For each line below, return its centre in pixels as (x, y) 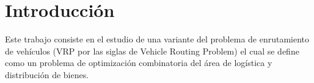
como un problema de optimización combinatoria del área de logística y (139, 63)
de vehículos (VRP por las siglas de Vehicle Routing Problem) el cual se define (152, 51)
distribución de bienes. (47, 74)
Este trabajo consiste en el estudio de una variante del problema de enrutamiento (157, 39)
